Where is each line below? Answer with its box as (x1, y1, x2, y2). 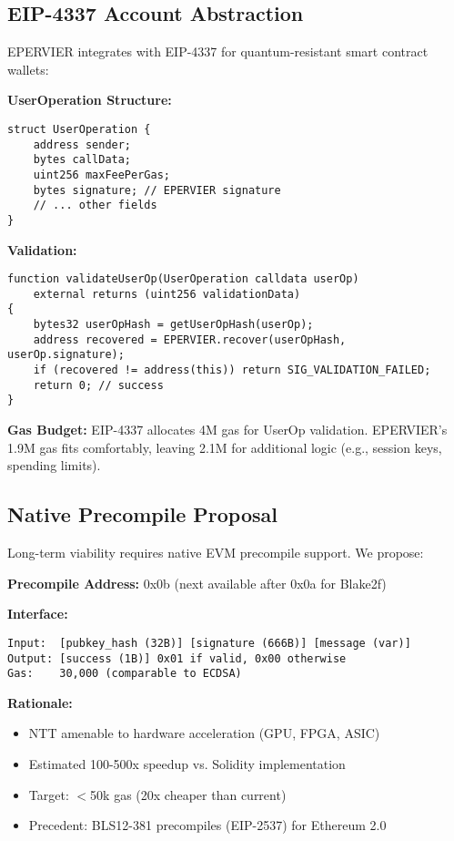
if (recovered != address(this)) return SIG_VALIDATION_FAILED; (33, 364, 431, 377)
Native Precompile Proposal (7, 500, 277, 528)
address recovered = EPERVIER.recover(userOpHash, (33, 333, 347, 346)
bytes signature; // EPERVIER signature (33, 183, 281, 197)
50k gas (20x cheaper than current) (90, 785, 287, 804)
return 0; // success (33, 378, 164, 392)
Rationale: (7, 692, 73, 712)
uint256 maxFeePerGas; (33, 168, 170, 181)
